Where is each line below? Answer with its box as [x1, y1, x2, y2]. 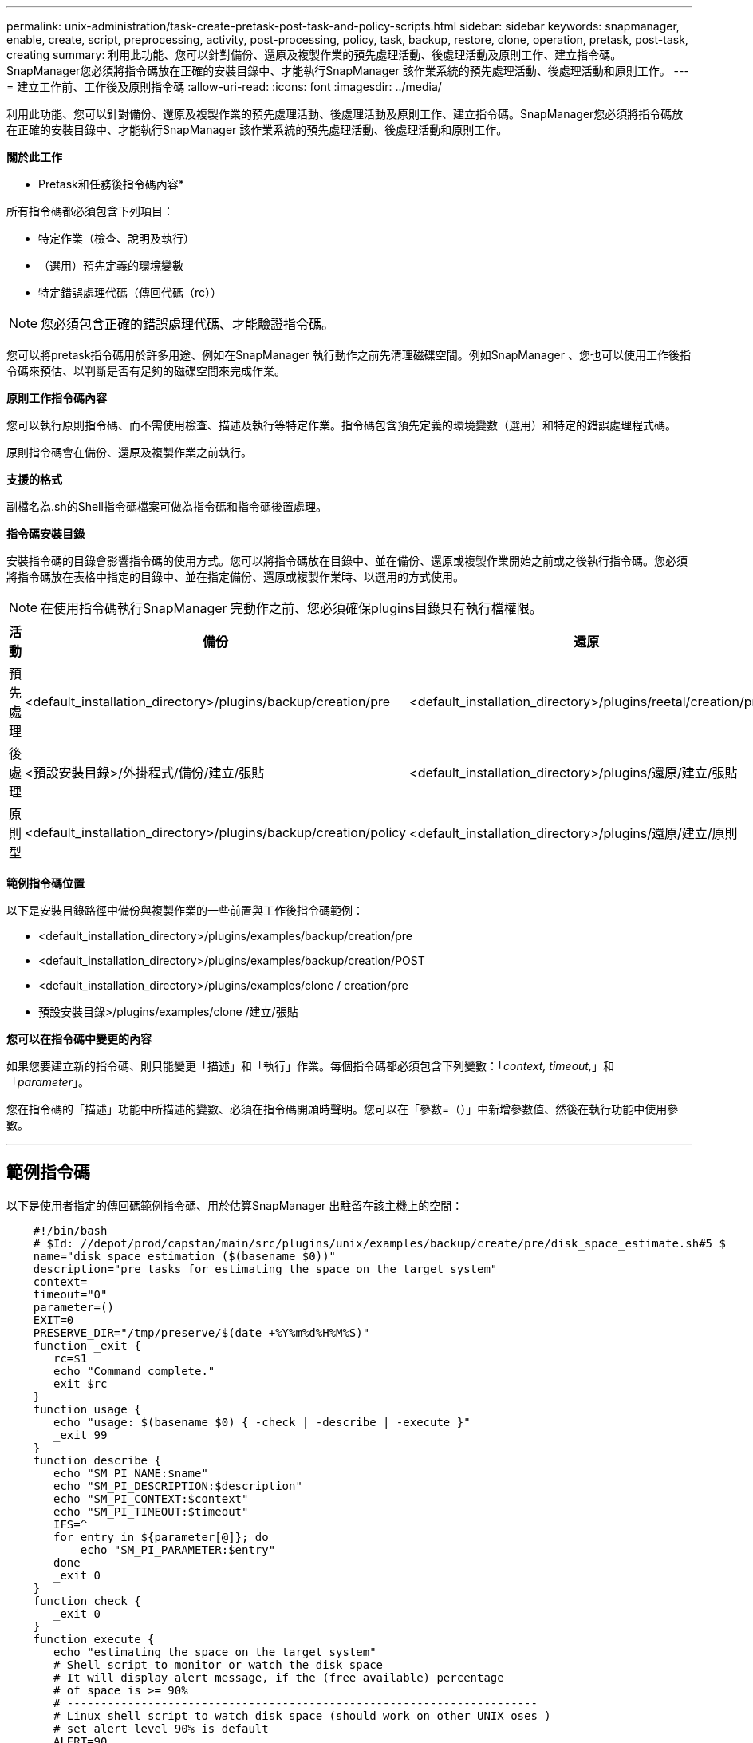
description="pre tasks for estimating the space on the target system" [33, 1262, 498, 1275]
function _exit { [33, 1338, 141, 1352]
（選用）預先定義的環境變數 [38, 259, 183, 272]
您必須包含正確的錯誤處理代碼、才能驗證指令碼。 [41, 316, 335, 332]
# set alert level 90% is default [53, 1721, 269, 1735]
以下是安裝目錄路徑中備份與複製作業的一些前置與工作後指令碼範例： [6, 903, 364, 917]
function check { [33, 1594, 141, 1607]
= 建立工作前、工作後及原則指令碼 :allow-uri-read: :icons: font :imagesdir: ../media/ [6, 80, 442, 93]
